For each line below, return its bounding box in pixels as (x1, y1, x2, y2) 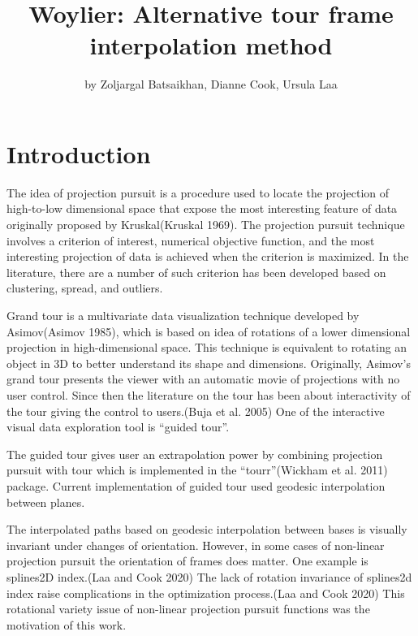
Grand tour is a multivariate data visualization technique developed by (6, 307, 360, 323)
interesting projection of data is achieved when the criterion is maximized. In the (6, 248, 409, 265)
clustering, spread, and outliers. (6, 279, 163, 296)
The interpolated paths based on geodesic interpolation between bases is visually (6, 521, 407, 538)
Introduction (6, 136, 151, 170)
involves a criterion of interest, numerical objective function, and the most (6, 231, 375, 249)
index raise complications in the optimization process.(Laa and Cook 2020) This (6, 584, 405, 601)
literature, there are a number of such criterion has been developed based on (6, 263, 386, 280)
